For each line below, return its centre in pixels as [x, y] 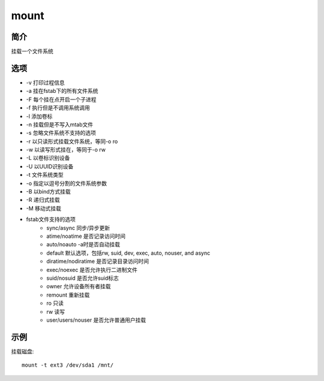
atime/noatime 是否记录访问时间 [86, 236]
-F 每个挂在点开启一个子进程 [61, 99]
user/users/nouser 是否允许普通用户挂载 [96, 320]
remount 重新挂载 [68, 295]
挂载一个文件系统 [32, 52]
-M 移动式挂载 [44, 208]
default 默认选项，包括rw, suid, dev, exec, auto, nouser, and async [128, 253]
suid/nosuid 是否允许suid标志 [83, 278]
